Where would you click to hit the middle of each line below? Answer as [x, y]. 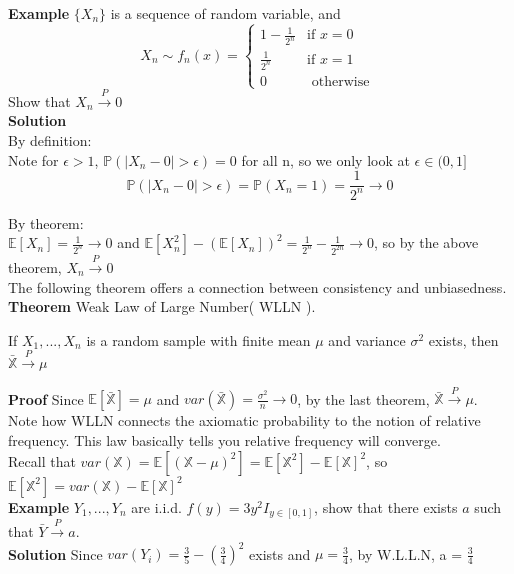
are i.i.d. [156, 506]
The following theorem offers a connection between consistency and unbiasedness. [257, 286]
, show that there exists [386, 506]
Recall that [42, 460]
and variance [367, 339]
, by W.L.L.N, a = [405, 553]
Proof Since [46, 398]
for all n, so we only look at [325, 159]
